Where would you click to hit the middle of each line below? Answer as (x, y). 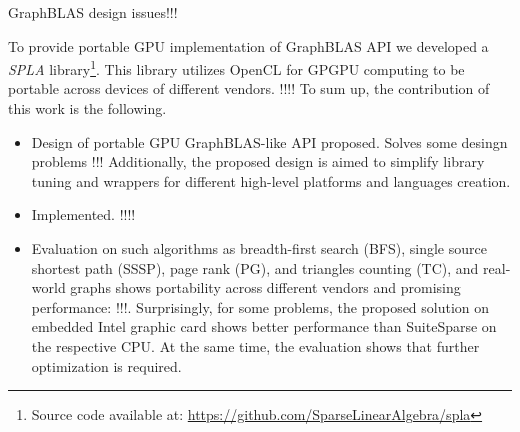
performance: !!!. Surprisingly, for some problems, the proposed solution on (260, 306)
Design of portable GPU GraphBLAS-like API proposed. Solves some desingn (269, 141)
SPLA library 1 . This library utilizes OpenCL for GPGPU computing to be (236, 67)
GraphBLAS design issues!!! (93, 12)
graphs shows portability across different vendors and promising (265, 287)
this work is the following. (87, 108)
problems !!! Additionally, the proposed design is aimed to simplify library (258, 161)
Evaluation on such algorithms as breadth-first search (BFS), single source (259, 248)
